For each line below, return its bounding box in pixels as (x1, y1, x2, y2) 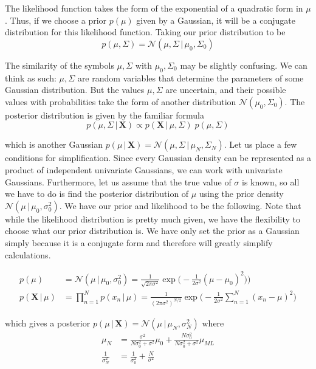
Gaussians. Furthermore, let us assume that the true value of (5, 175, 232, 188)
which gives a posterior (5, 316, 91, 329)
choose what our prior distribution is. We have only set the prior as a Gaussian (5, 224, 300, 237)
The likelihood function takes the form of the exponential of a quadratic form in (5, 2, 303, 14)
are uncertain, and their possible (165, 83, 286, 96)
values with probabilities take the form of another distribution (5, 95, 236, 108)
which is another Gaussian (5, 138, 103, 151)
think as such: (5, 71, 57, 84)
